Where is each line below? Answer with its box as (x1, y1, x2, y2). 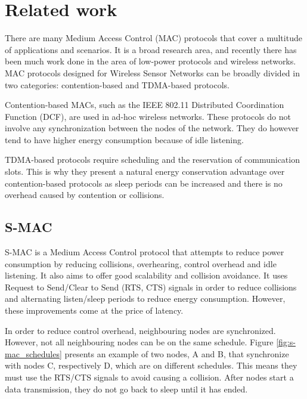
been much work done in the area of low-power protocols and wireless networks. (5, 55, 296, 67)
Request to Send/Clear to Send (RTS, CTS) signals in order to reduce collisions (5, 280, 297, 293)
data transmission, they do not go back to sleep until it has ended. (5, 382, 248, 395)
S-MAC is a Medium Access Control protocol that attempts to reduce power (5, 246, 284, 258)
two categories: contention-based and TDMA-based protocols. (5, 78, 230, 91)
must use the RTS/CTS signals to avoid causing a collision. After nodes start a (5, 370, 294, 383)
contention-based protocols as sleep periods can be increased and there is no (5, 177, 283, 189)
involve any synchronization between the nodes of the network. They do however (5, 122, 299, 134)
